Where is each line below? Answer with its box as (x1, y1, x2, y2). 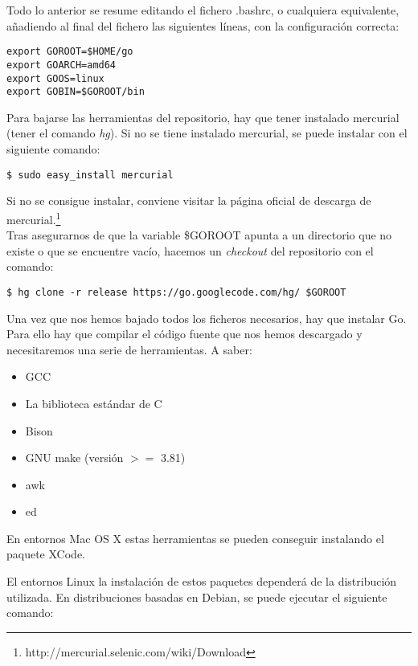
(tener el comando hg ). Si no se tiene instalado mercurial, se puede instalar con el (6, 125, 408, 141)
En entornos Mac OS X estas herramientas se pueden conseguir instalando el (6, 529, 384, 546)
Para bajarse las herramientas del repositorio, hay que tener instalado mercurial (6, 108, 400, 125)
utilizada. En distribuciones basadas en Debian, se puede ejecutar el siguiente (6, 588, 387, 605)
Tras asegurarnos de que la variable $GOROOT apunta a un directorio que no (6, 227, 392, 243)
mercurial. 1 (6, 208, 61, 227)
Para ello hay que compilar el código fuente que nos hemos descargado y (6, 325, 363, 342)
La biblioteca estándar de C (25, 394, 162, 411)
